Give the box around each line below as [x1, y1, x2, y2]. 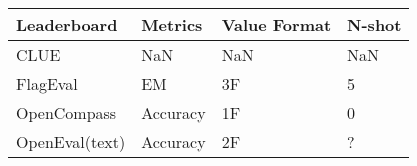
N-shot [347, 13, 402, 36]
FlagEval [16, 72, 78, 95]
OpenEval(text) [16, 130, 126, 153]
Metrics [141, 13, 203, 36]
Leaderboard [16, 13, 118, 36]
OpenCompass [16, 101, 117, 124]
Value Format [221, 13, 332, 36]
